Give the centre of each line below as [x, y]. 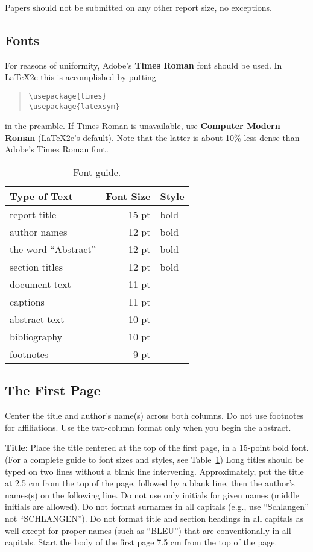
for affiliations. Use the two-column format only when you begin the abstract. [148, 427]
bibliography [36, 337]
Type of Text [41, 196]
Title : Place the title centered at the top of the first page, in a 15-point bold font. [157, 447]
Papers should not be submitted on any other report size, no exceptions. [138, 7]
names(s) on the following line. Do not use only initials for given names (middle [152, 494]
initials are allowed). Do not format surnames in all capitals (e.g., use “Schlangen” [157, 507]
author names [39, 232]
